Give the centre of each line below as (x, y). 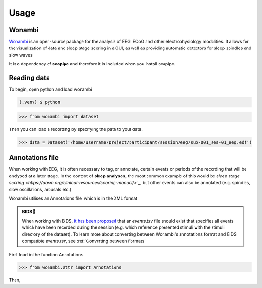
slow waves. (21, 55)
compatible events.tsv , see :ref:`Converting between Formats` (84, 241)
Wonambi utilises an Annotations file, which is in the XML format (73, 198)
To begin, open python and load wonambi (50, 89)
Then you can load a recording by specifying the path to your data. (76, 129)
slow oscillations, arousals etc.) (40, 190)
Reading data (30, 78)
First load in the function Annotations (46, 255)
